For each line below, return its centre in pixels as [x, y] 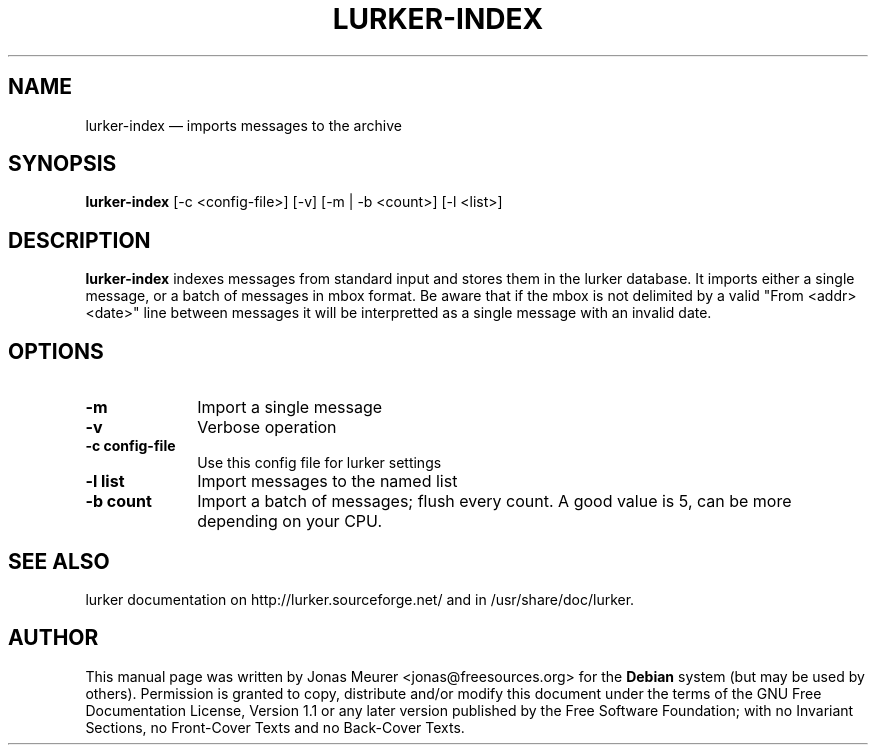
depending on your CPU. [290, 521]
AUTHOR [53, 638]
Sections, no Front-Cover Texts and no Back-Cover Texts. [275, 727]
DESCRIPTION [79, 240]
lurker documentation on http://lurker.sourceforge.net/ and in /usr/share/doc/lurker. [360, 599]
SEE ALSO [59, 561]
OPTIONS [56, 351]
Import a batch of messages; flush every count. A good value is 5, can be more [494, 501]
